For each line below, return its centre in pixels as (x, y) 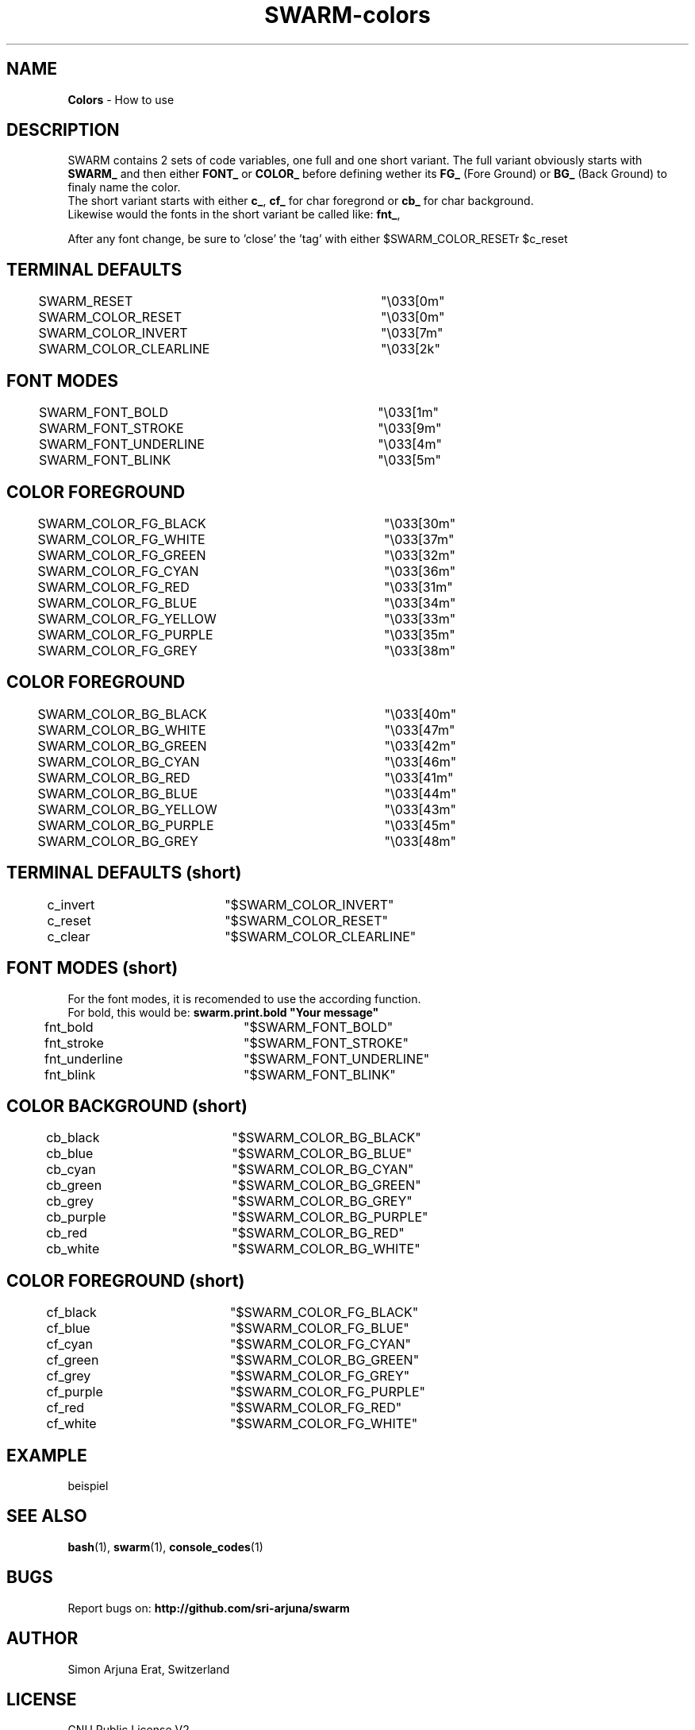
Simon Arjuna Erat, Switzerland (149, 1669)
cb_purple (76, 1217)
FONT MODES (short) (92, 968)
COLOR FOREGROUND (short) (126, 1280)
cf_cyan (69, 1344)
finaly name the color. (124, 187)
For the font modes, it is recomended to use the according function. (244, 998)
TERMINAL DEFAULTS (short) (124, 873)
